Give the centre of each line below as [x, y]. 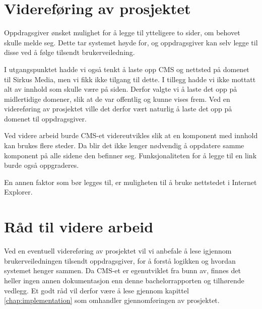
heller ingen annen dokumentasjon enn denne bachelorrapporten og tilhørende [124, 280]
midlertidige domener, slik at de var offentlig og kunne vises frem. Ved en [117, 99]
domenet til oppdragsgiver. [45, 118]
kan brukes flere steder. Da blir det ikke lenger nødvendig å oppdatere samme [124, 145]
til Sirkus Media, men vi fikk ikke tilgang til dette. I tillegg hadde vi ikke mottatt [130, 79]
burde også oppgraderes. [42, 165]
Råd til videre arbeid [79, 227]
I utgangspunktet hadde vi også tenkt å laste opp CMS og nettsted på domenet [127, 69]
